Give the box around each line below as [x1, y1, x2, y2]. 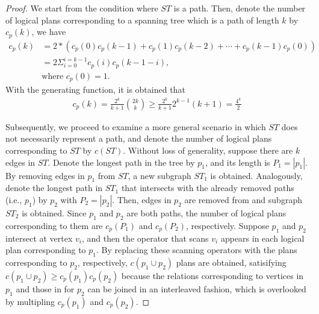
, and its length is [205, 155, 270, 168]
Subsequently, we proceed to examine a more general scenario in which [5, 120, 266, 133]
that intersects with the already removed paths [121, 181, 294, 194]
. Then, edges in [112, 193, 172, 206]
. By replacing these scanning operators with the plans [96, 243, 297, 256]
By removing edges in [5, 169, 85, 181]
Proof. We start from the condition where [5, 2, 158, 14]
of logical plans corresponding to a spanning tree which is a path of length [5, 13, 279, 26]
